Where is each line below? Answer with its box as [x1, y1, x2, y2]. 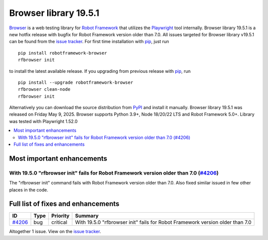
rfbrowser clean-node [18, 87, 70, 92]
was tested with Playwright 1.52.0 [9, 118, 78, 124]
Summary [75, 212, 99, 219]
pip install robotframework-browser [18, 50, 107, 56]
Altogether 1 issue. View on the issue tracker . [9, 229, 101, 235]
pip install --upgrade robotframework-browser [18, 79, 134, 85]
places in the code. [9, 186, 49, 193]
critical [51, 219, 67, 226]
